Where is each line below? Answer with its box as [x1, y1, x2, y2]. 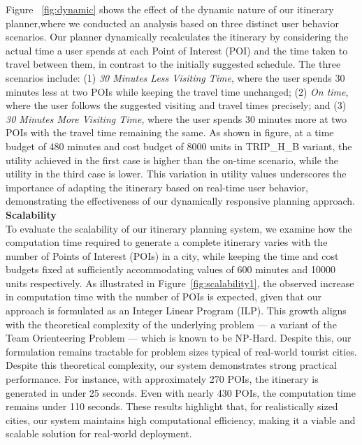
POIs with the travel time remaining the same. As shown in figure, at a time [6, 125, 334, 140]
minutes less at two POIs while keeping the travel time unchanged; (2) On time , [6, 84, 349, 99]
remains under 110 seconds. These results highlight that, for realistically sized [6, 399, 338, 414]
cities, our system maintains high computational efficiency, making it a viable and [6, 412, 356, 427]
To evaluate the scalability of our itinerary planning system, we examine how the [6, 221, 352, 235]
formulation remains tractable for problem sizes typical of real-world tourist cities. [6, 344, 357, 358]
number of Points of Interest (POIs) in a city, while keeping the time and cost [6, 248, 339, 263]
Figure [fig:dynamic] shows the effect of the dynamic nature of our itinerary [6, 2, 334, 16]
